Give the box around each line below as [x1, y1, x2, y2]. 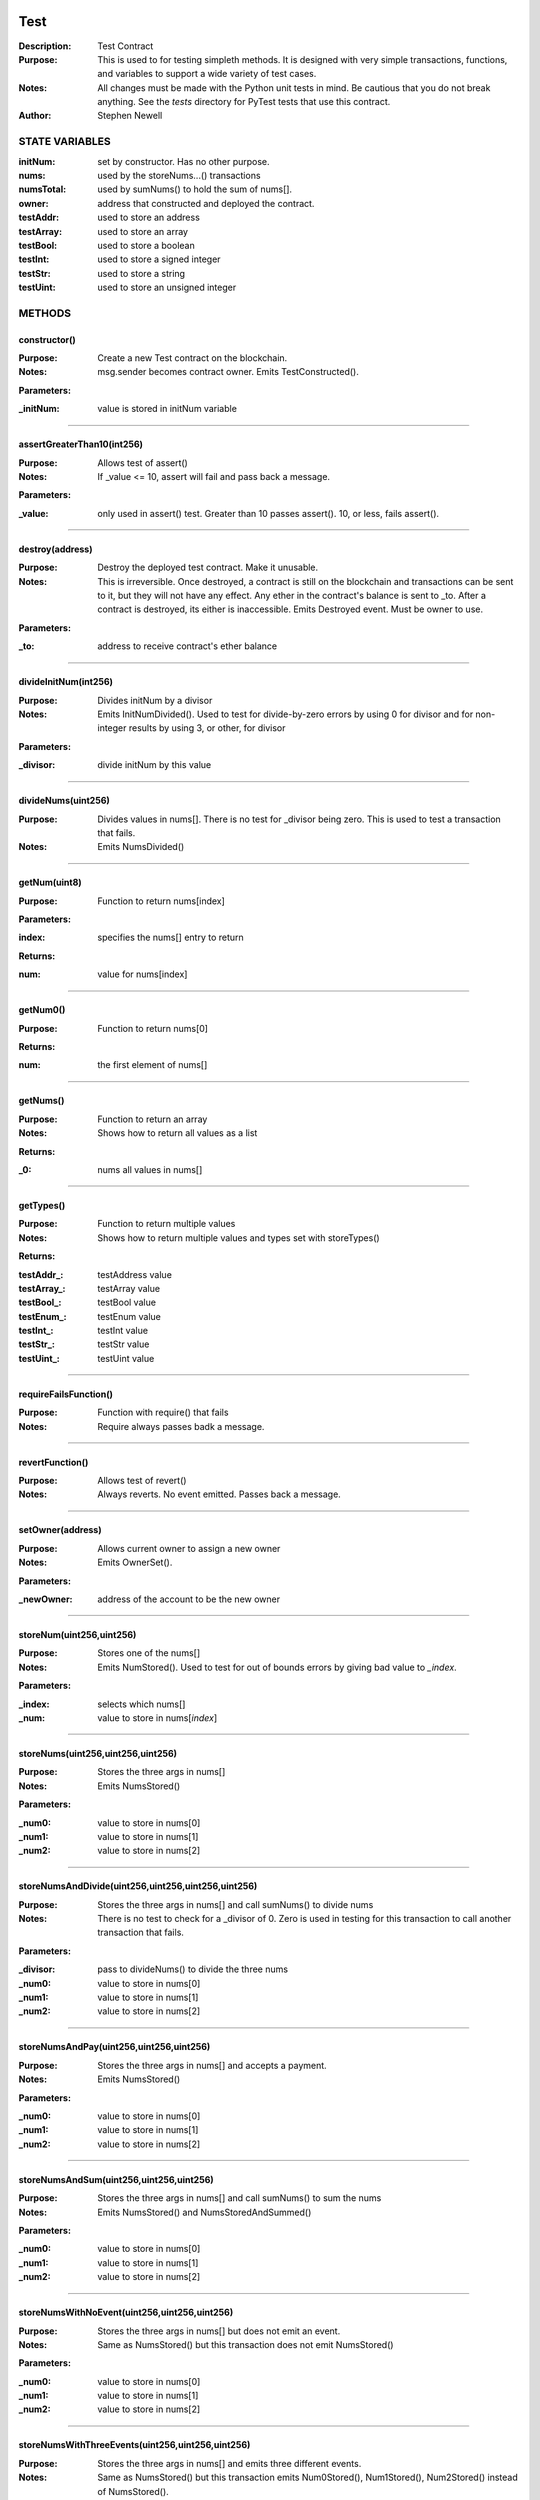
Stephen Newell [97, 110, 163, 122]
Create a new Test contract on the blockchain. [97, 352, 288, 364]
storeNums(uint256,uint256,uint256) [18, 1747, 178, 1759]
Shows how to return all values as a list [97, 1127, 258, 1139]
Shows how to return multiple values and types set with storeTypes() [97, 1231, 380, 1244]
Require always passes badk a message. [97, 1420, 265, 1432]
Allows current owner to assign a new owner [97, 1542, 281, 1554]
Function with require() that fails [97, 1406, 229, 1419]
